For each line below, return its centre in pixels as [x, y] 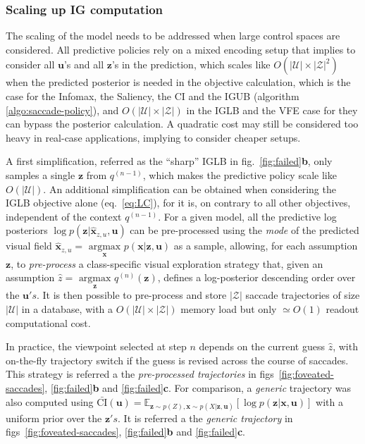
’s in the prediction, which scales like [191, 64]
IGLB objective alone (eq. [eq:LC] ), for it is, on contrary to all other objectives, [178, 203]
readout [342, 308]
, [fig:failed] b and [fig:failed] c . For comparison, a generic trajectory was [198, 387]
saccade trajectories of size [303, 295]
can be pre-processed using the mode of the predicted [245, 230]
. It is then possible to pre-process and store [132, 295]
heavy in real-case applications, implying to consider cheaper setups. [153, 137]
